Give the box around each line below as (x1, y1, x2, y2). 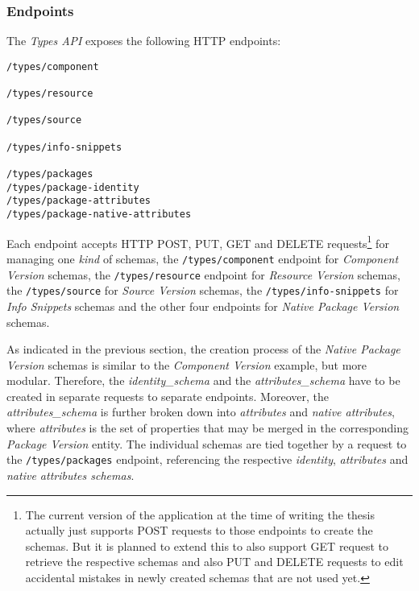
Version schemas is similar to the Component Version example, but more (6, 356, 367, 373)
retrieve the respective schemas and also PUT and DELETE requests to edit (25, 553, 404, 570)
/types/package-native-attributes (6, 209, 192, 221)
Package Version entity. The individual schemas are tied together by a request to (6, 435, 407, 452)
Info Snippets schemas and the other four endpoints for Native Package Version (6, 297, 400, 314)
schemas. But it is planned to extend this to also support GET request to (25, 537, 389, 554)
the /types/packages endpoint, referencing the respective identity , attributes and (6, 451, 409, 468)
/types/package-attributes (6, 195, 151, 207)
